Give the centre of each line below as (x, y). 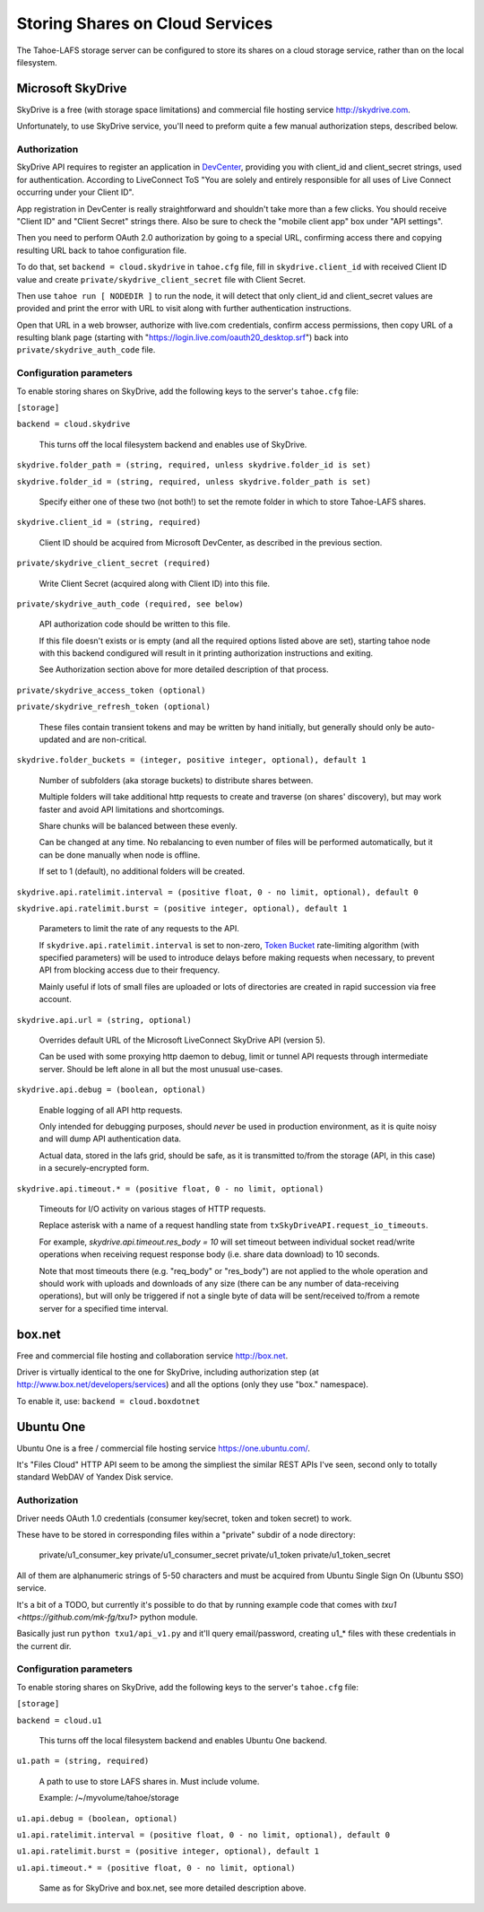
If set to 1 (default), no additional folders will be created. (142, 871)
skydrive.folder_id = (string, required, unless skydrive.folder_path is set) (194, 481)
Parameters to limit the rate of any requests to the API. (139, 929)
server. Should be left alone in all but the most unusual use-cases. (161, 1069)
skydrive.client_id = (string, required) (109, 522)
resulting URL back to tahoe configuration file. (102, 250)
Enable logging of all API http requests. (111, 1110)
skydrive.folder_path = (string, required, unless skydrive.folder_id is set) (194, 465)
